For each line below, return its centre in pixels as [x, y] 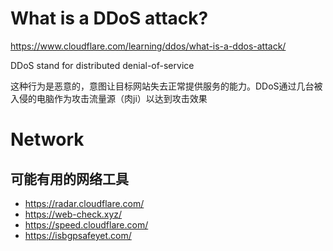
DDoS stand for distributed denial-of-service [102, 65]
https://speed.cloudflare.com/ [86, 224]
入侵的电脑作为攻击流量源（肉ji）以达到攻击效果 [109, 98]
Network [47, 139]
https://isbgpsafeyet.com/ [78, 235]
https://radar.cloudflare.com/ [84, 203]
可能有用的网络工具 [69, 178]
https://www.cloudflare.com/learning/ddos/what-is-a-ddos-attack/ [148, 46]
